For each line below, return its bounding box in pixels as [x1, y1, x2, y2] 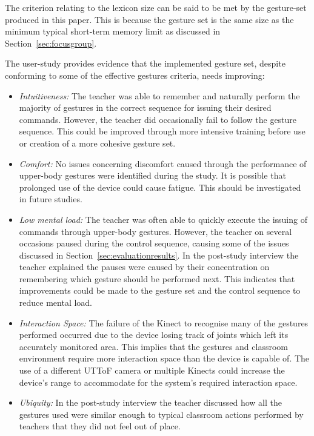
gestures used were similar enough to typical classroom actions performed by [19, 408, 304, 420]
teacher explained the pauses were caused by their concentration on [19, 260, 270, 273]
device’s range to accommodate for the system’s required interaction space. [19, 375, 298, 388]
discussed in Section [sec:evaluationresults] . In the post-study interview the [19, 248, 299, 261]
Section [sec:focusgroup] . [5, 36, 97, 49]
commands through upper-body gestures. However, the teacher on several [19, 225, 292, 237]
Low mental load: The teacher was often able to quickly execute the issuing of [19, 213, 307, 225]
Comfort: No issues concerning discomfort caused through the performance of [19, 157, 307, 170]
